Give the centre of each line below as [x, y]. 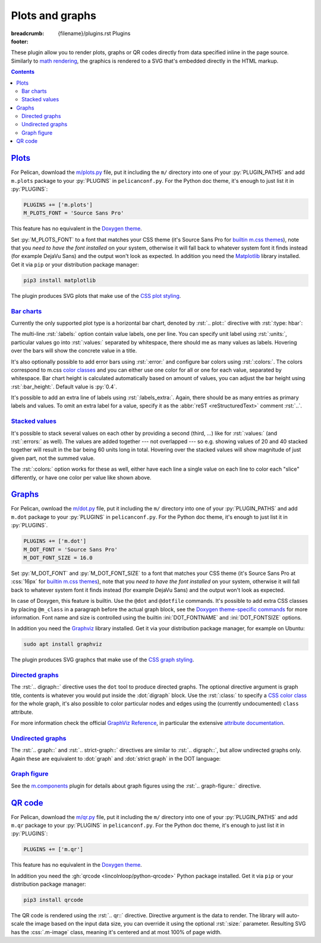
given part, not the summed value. [53, 458]
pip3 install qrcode [53, 900]
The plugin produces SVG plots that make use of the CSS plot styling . [96, 295]
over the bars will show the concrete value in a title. [74, 351]
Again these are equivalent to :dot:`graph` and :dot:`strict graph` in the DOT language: [116, 758]
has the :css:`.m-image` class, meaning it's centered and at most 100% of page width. [117, 932]
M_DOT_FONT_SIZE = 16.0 [58, 558]
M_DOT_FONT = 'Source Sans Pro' [71, 549]
